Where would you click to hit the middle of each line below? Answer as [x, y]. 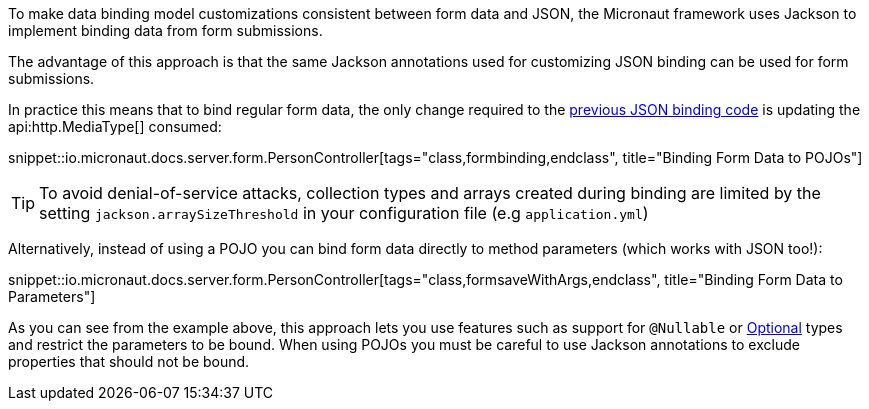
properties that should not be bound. [129, 361]
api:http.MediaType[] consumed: [115, 126]
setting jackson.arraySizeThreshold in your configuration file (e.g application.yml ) [344, 213]
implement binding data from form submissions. [165, 30]
